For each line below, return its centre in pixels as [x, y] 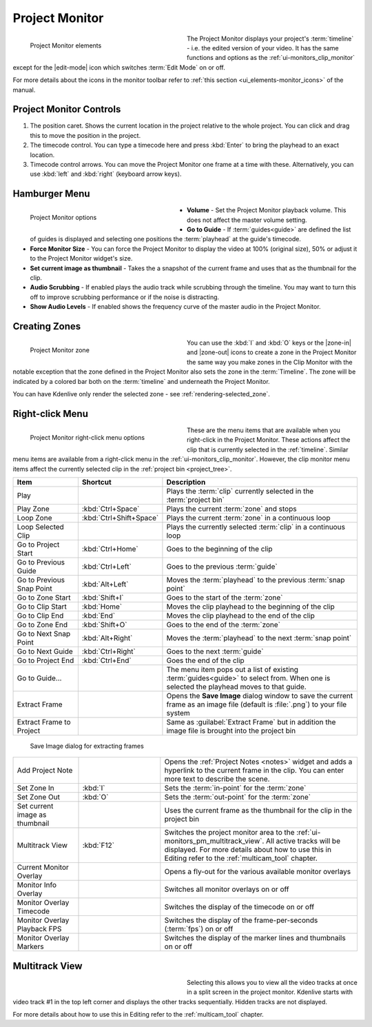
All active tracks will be [303, 841]
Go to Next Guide [45, 651]
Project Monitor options [63, 218]
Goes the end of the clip [205, 660]
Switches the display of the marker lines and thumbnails [255, 938]
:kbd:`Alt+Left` [105, 584]
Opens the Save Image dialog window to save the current [260, 695]
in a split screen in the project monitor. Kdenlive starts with [270, 992]
